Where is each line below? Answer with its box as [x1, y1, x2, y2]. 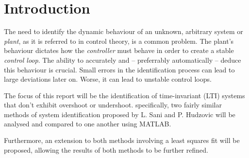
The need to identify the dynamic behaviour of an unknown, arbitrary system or [4, 26, 243, 36]
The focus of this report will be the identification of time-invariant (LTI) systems [4, 90, 245, 100]
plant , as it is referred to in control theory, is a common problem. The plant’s [4, 35, 234, 46]
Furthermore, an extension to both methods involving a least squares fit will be [4, 135, 240, 145]
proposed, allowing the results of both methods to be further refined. [4, 144, 208, 155]
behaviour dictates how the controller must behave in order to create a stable [4, 45, 234, 55]
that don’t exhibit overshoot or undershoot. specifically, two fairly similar [4, 100, 222, 110]
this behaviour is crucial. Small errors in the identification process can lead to [4, 64, 235, 74]
